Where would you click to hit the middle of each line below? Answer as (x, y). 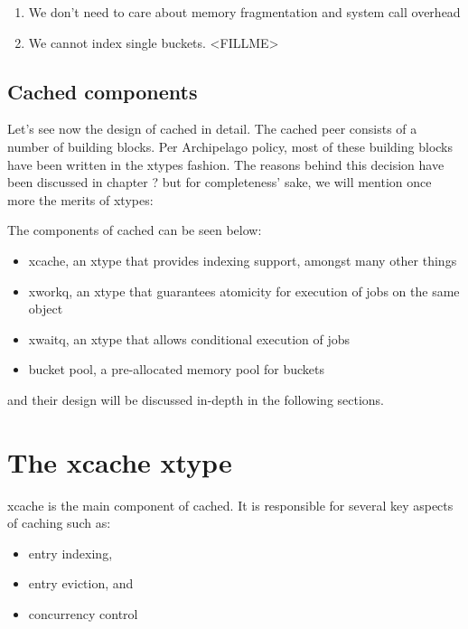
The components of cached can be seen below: (135, 230)
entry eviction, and (81, 583)
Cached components (103, 91)
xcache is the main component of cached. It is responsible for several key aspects (230, 505)
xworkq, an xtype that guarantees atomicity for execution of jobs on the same (244, 291)
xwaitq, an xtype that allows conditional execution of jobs (189, 338)
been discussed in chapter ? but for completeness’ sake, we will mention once (220, 182)
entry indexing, (70, 553)
